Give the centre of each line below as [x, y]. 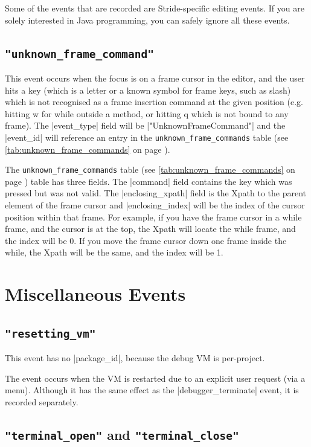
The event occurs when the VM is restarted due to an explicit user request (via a [155, 378]
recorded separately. [42, 401]
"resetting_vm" [50, 333]
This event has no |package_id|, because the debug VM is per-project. [135, 358]
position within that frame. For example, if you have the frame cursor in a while [153, 217]
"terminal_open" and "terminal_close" [122, 434]
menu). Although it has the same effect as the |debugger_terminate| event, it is [152, 390]
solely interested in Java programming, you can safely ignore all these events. [147, 20]
